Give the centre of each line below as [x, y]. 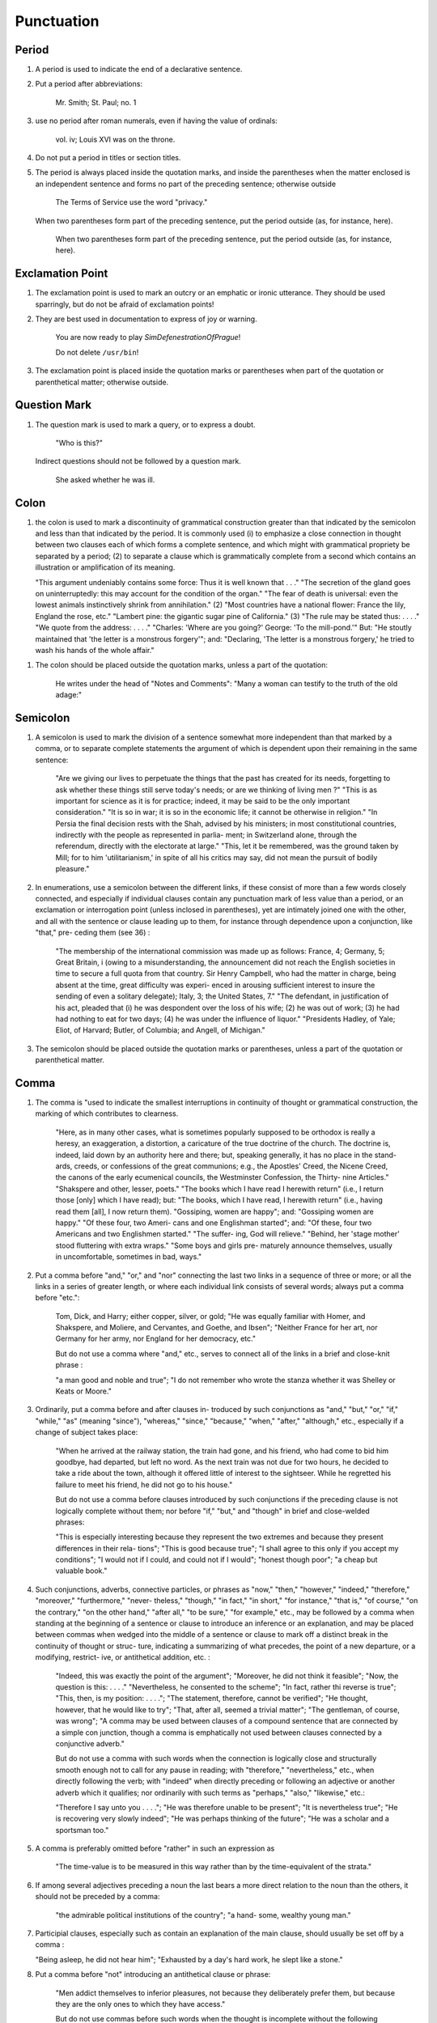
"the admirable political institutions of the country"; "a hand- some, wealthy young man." [203, 1915]
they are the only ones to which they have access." [140, 2004]
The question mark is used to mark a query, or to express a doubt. [145, 424]
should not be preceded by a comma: [98, 1897]
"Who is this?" [79, 443]
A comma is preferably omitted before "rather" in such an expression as [155, 1848]
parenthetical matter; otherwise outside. [102, 382]
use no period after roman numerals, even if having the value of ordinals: [157, 121]
